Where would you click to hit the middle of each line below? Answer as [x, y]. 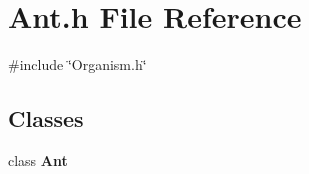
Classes [46, 118]
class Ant [38, 159]
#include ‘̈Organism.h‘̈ [77, 64]
